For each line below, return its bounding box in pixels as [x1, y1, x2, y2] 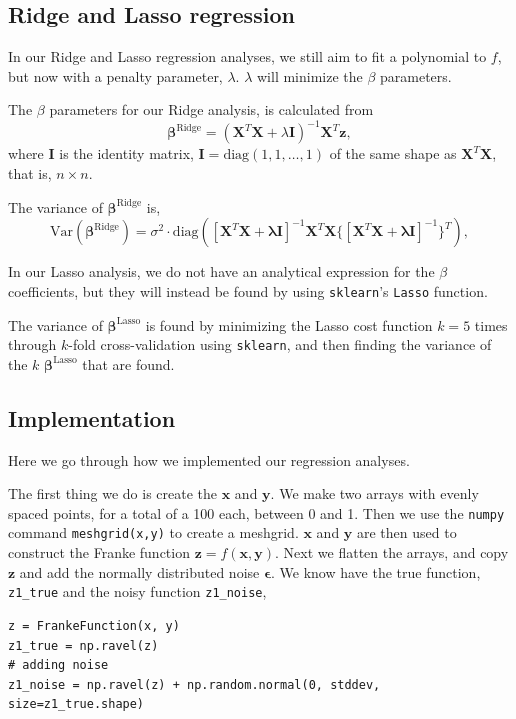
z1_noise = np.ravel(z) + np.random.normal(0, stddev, [8, 677, 381, 692]
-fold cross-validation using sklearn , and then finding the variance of [68, 334, 492, 355]
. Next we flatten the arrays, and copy [275, 542, 509, 563]
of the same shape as [329, 143, 457, 164]
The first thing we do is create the [8, 483, 218, 504]
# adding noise [8, 658, 109, 673]
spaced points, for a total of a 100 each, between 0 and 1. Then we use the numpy [8, 502, 505, 523]
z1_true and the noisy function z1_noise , [8, 581, 267, 602]
